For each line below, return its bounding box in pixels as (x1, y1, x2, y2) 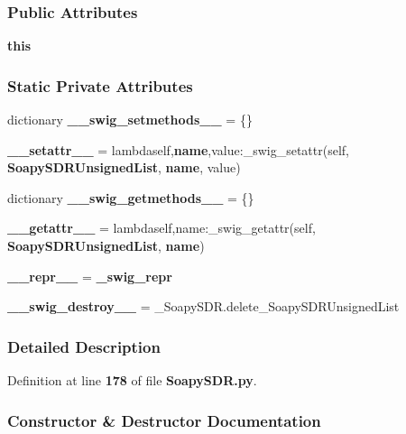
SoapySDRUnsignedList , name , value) (7, 158, 241, 177)
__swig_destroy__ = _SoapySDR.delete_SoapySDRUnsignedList (7, 297, 400, 316)
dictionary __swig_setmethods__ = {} (7, 110, 253, 129)
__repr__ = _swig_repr (7, 266, 172, 285)
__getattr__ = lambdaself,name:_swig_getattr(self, (7, 218, 316, 237)
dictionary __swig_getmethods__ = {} (7, 188, 254, 207)
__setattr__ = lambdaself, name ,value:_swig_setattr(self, (7, 140, 349, 159)
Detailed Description (7, 335, 161, 357)
